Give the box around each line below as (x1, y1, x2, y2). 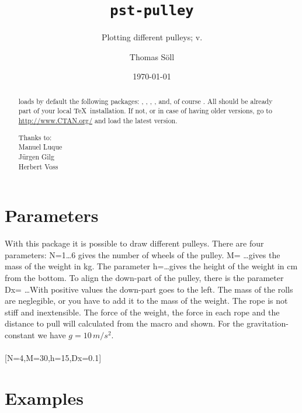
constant (5, 329, 35, 341)
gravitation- (247, 317, 289, 329)
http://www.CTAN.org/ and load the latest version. (18, 116, 178, 126)
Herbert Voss (18, 161, 58, 171)
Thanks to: (18, 132, 52, 142)
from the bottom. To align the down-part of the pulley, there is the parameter (5, 272, 284, 284)
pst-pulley (110, 2, 194, 19)
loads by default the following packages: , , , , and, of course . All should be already (18, 96, 273, 106)
